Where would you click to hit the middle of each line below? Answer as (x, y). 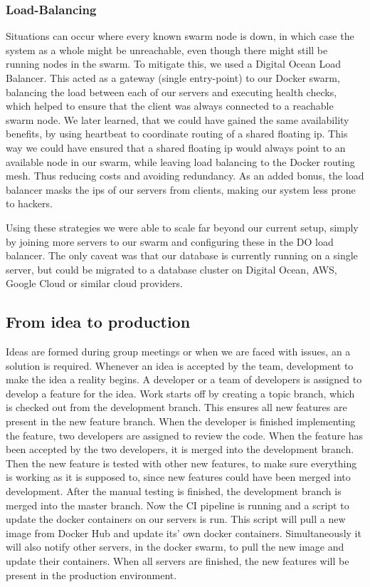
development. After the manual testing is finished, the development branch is (174, 491)
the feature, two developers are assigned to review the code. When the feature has (185, 435)
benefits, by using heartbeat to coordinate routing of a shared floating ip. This (177, 134)
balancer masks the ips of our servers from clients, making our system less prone (181, 189)
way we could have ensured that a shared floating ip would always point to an (176, 147)
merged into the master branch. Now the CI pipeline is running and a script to (178, 505)
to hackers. (29, 203)
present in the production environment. (91, 575)
